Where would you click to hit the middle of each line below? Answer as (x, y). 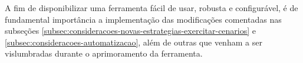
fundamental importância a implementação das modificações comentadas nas (143, 19)
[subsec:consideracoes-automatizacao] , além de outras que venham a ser (134, 42)
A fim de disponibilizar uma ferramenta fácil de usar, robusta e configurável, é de (151, 8)
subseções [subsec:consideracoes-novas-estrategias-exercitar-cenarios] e (131, 31)
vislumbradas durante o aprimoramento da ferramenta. (104, 53)
